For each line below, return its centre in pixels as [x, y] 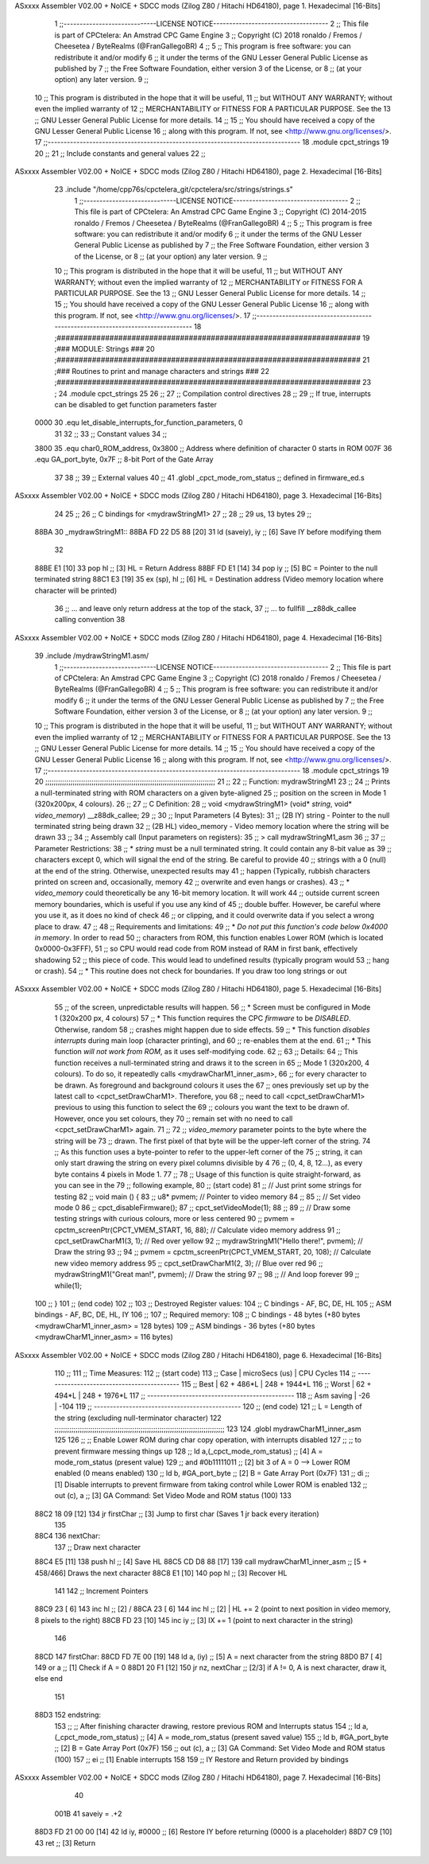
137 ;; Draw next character [97, 1547]
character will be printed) [76, 590]
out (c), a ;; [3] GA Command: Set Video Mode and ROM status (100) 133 [173, 1496]
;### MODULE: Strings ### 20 [104, 348]
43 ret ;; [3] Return [65, 1843]
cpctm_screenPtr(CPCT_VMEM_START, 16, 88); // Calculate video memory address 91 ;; [197, 1230]
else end [49, 1679]
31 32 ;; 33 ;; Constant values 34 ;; [110, 434]
